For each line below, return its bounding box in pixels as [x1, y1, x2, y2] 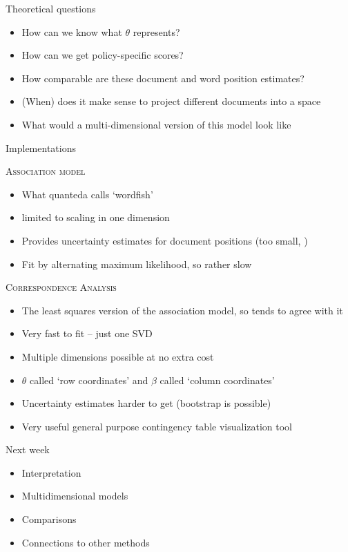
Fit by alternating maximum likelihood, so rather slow [21, 256, 252, 271]
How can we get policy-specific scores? [21, 48, 184, 62]
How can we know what [21, 24, 122, 39]
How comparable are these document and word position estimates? [21, 70, 304, 85]
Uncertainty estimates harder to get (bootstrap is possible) [21, 396, 271, 410]
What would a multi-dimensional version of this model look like [21, 117, 291, 131]
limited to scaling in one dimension [21, 210, 170, 225]
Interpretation [21, 465, 81, 479]
